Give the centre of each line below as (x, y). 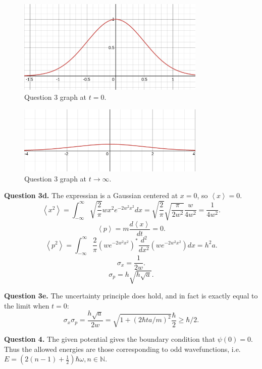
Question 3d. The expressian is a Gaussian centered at (91, 195)
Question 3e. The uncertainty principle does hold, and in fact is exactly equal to (131, 295)
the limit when (27, 305)
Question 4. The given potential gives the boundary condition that (110, 339)
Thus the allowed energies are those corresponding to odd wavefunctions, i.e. (122, 349)
